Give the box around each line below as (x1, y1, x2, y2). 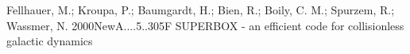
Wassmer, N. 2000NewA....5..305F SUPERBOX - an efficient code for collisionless (6, 17, 404, 33)
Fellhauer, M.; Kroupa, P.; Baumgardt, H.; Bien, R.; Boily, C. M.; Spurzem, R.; (6, 2, 395, 17)
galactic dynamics (6, 33, 93, 49)
